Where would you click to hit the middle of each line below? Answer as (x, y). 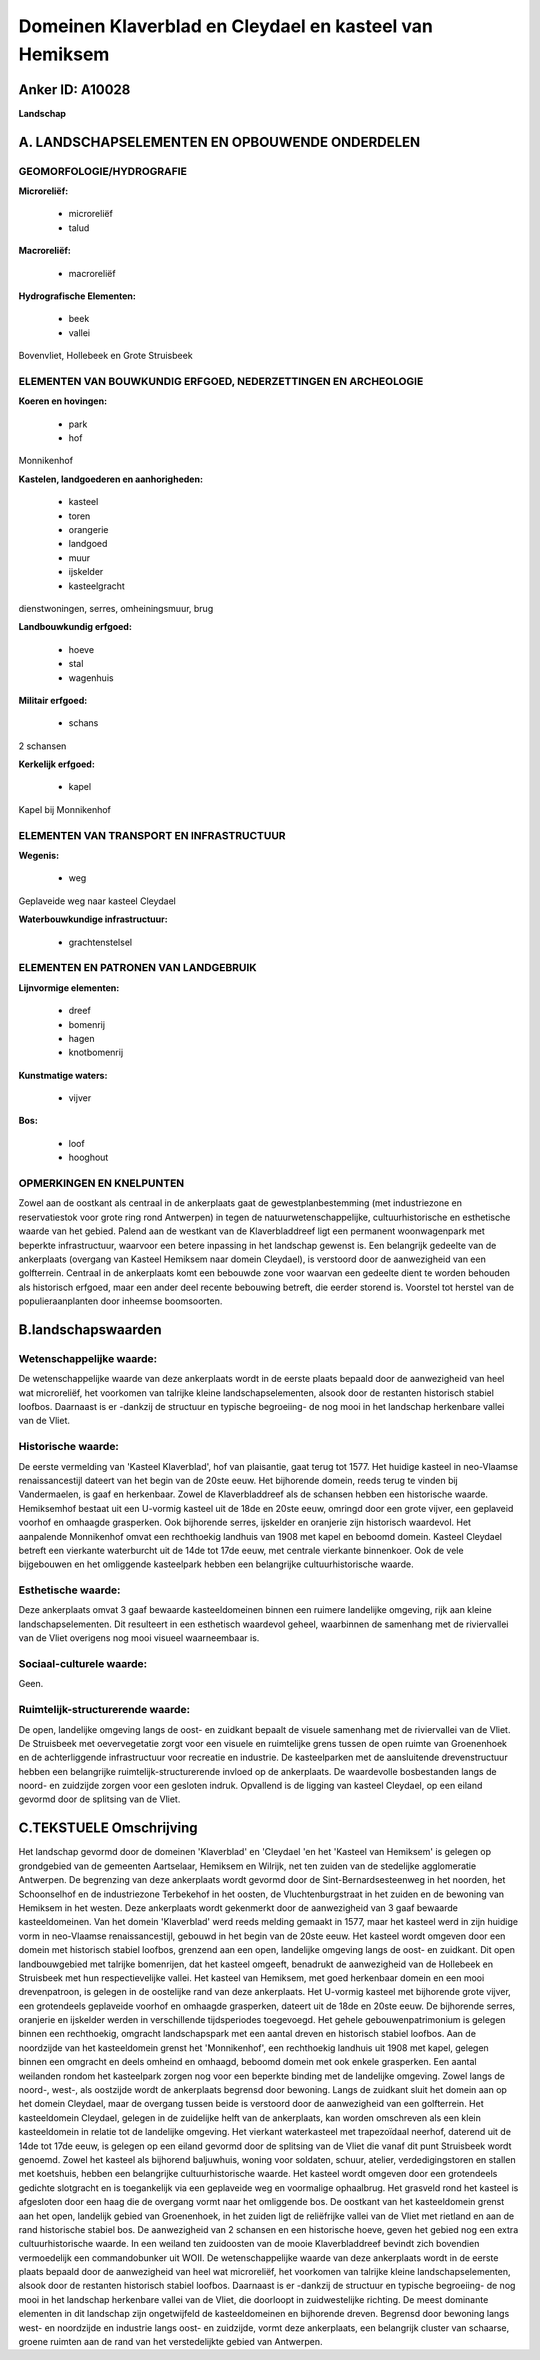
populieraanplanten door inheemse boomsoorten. (120, 1301)
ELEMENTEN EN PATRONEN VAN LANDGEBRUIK (137, 968)
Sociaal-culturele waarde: (83, 1663)
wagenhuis (91, 677)
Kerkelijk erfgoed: (56, 764)
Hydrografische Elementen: (77, 296)
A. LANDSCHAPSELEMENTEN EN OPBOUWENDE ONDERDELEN (219, 141)
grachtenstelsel (100, 942)
